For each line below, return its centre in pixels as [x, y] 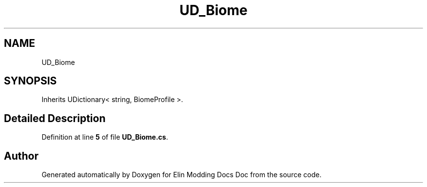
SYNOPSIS [30, 81]
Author [21, 156]
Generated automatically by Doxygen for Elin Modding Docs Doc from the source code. [182, 175]
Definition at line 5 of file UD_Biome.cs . [105, 137]
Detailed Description [55, 118]
